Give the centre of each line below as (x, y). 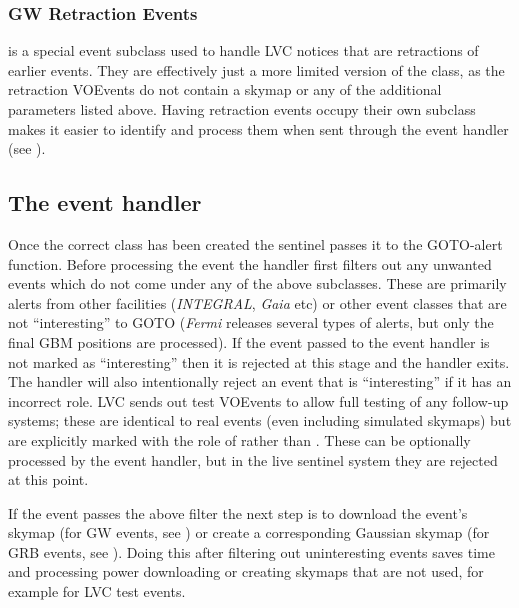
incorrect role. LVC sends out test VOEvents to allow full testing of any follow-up (258, 400)
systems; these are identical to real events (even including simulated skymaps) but (260, 420)
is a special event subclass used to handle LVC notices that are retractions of (243, 50)
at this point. (48, 479)
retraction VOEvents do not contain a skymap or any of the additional (225, 89)
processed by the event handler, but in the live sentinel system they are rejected (253, 459)
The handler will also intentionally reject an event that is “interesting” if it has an (260, 381)
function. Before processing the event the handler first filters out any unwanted (250, 263)
